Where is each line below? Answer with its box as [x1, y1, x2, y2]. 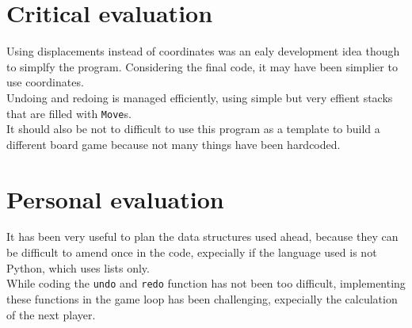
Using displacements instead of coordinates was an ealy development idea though [6, 43, 400, 59]
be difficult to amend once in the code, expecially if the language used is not [6, 244, 377, 261]
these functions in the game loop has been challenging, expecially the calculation [6, 290, 398, 307]
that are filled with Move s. [6, 105, 132, 121]
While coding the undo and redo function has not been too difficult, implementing [6, 275, 406, 292]
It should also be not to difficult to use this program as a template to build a [6, 120, 380, 137]
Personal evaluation [6, 182, 224, 215]
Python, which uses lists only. [6, 259, 150, 276]
